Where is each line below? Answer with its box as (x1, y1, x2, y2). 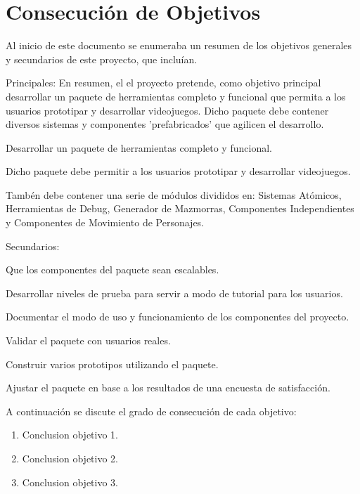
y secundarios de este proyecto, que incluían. (6, 51, 198, 66)
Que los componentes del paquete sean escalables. (6, 262, 219, 277)
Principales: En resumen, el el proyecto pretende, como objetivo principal (6, 75, 321, 90)
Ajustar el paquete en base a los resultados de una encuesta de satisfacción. (6, 380, 330, 395)
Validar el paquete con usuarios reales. (6, 333, 171, 348)
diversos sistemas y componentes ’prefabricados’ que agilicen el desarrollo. (6, 117, 324, 131)
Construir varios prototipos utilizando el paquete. (6, 356, 219, 371)
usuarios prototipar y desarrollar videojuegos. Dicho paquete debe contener (6, 103, 329, 117)
